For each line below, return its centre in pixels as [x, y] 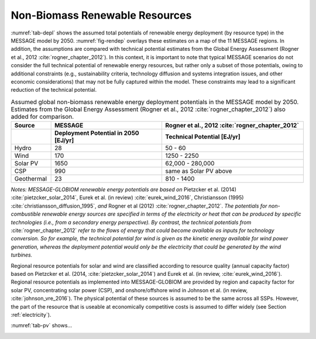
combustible [26, 214]
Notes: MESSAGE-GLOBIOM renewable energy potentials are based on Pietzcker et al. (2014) [123, 189]
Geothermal [30, 179]
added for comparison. [42, 116]
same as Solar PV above [199, 171]
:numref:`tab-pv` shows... [42, 326]
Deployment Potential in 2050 [97, 133]
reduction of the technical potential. [54, 90]
